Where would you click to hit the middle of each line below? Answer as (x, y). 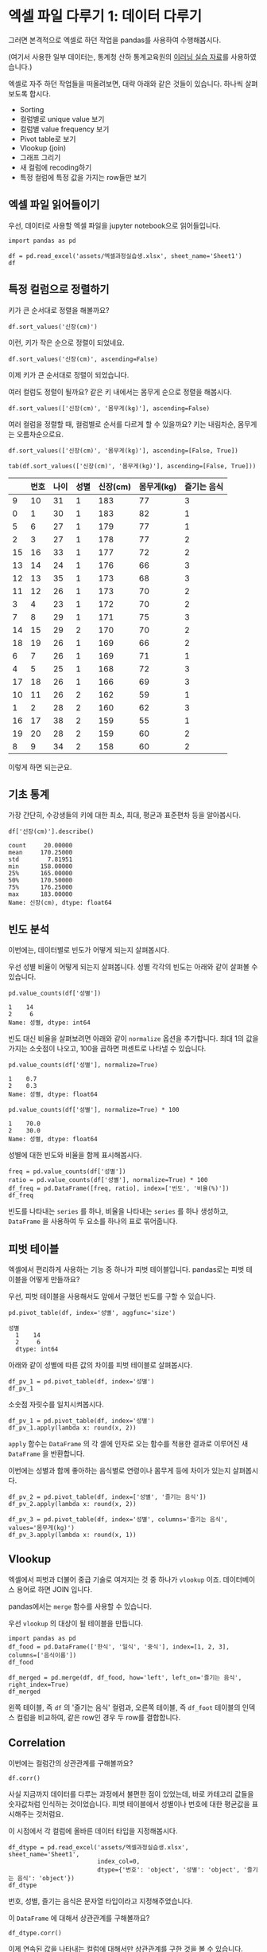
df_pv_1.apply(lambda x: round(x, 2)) (72, 1428)
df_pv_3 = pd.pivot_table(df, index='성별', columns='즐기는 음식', (118, 1520)
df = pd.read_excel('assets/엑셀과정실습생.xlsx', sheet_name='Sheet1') (125, 256)
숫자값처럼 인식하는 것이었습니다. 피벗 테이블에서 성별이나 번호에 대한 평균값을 (129, 1804)
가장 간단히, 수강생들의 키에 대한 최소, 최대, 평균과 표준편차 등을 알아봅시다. (124, 815)
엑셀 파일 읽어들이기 (54, 205)
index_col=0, (118, 1861)
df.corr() (25, 1778)
